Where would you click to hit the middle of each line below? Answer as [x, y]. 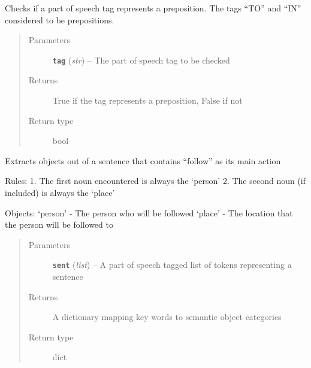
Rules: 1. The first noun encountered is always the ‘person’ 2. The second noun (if [155, 181]
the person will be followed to [59, 224]
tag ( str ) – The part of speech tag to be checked [141, 60]
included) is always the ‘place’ [60, 192]
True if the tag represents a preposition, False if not [147, 100]
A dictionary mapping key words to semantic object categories [167, 317]
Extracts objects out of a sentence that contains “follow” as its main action [143, 160]
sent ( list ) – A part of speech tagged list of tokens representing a [172, 265]
